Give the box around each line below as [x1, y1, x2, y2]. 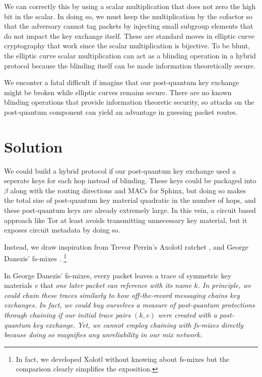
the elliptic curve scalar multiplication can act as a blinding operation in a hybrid [4, 50, 256, 60]
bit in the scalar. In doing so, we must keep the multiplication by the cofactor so [4, 11, 253, 21]
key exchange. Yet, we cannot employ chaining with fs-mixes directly [33, 319, 243, 330]
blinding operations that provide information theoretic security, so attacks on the [4, 97, 254, 107]
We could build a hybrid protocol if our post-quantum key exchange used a [4, 165, 236, 176]
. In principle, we [198, 280, 251, 290]
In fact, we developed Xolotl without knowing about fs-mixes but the [16, 353, 230, 364]
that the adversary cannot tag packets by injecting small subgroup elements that [4, 21, 253, 31]
